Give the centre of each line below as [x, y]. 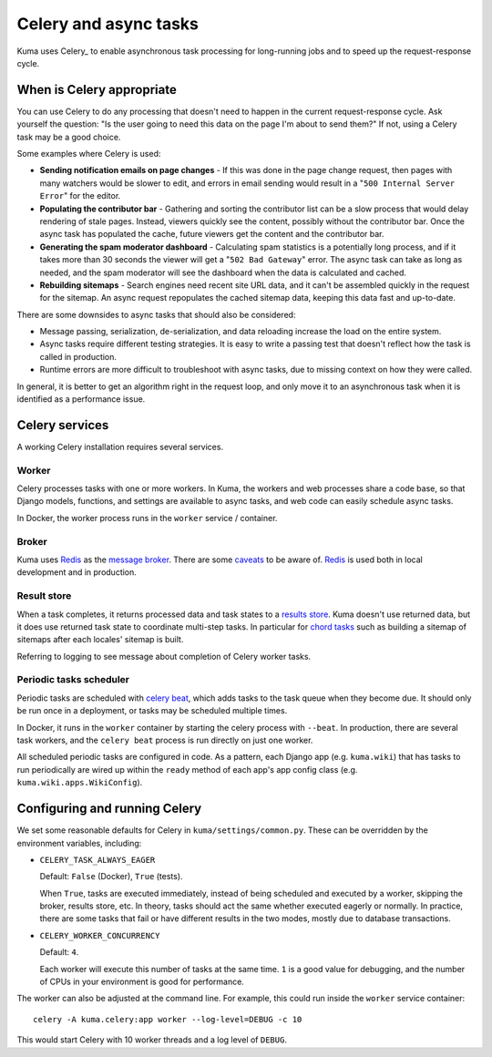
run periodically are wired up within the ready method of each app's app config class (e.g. [187, 769]
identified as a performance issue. [81, 399]
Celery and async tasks [108, 24]
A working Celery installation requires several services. [120, 446]
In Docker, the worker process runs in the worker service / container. [147, 518]
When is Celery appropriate [97, 90]
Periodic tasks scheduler [73, 680]
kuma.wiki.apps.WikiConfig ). [80, 783]
